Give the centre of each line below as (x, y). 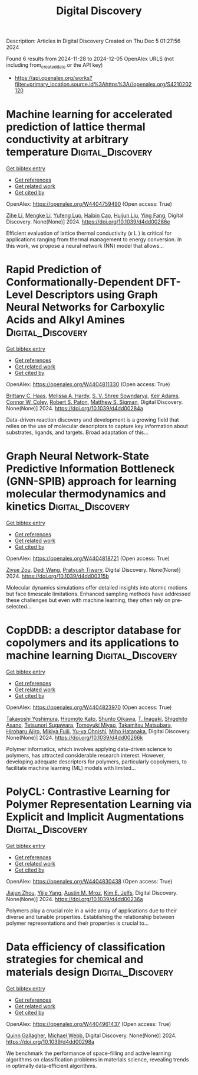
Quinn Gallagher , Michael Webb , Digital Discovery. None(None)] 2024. (91, 1035)
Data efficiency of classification (86, 947)
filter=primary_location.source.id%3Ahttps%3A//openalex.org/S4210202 (103, 84)
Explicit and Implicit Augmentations (95, 817)
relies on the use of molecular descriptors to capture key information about (97, 426)
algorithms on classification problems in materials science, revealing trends (98, 1059)
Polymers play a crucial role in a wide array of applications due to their (92, 910)
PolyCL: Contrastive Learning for (88, 791)
